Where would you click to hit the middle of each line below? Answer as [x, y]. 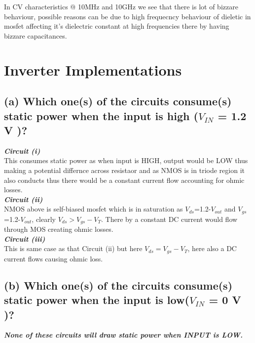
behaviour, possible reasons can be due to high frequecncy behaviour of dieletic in [127, 16]
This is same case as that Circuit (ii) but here [73, 248]
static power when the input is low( [97, 300]
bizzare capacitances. [36, 35]
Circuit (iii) [25, 238]
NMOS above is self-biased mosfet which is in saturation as [93, 209]
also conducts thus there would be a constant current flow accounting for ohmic [124, 180]
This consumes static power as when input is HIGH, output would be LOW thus [126, 160]
